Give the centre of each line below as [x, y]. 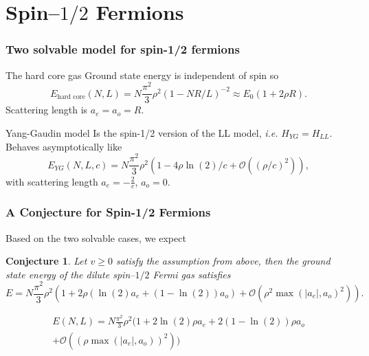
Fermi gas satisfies [192, 274]
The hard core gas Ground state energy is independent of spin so [142, 75]
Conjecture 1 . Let [46, 261]
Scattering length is [47, 110]
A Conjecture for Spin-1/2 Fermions [108, 212]
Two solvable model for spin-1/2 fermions [123, 49]
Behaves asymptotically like [64, 146]
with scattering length [52, 181]
